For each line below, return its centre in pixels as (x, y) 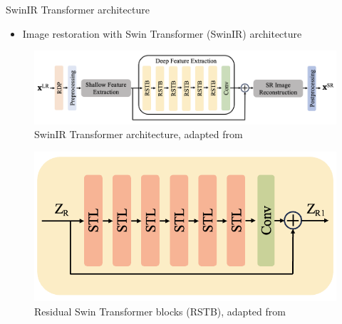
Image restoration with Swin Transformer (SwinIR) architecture (162, 33)
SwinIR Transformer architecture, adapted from (139, 134)
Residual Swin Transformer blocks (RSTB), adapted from (160, 311)
